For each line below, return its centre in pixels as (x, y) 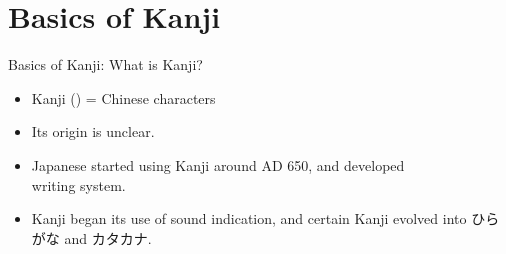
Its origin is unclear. (93, 131)
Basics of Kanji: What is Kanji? (105, 64)
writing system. (78, 184)
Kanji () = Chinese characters (123, 97)
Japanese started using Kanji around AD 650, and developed (218, 164)
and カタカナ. (108, 237)
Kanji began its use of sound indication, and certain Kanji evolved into (249, 218)
